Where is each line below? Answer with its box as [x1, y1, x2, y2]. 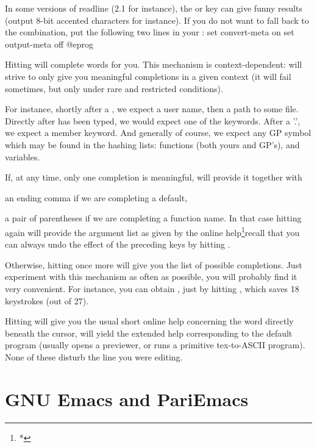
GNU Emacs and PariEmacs [5, 386, 249, 411]
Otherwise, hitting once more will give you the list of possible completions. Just [5, 258, 302, 271]
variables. [5, 150, 40, 163]
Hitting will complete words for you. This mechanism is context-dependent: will [5, 58, 302, 71]
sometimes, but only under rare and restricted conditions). [5, 82, 223, 95]
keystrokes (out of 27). [5, 294, 89, 307]
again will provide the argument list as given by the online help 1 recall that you [5, 224, 300, 238]
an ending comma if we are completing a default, [5, 191, 188, 204]
